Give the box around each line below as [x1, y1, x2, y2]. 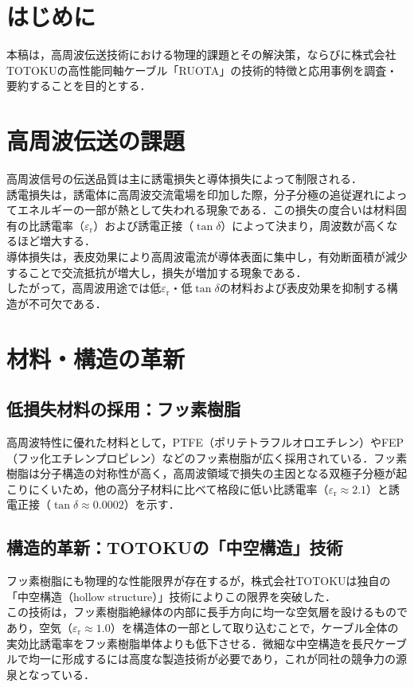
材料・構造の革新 [6, 342, 186, 374]
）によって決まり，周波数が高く [221, 217, 387, 233]
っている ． [39, 666, 95, 682]
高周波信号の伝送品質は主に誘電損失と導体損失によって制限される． [6, 170, 362, 187]
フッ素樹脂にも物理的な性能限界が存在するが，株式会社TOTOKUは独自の [6, 572, 391, 589]
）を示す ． [123, 496, 180, 513]
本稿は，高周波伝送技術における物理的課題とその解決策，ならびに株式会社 [6, 46, 396, 63]
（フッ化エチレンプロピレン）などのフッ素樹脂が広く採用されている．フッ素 [6, 449, 408, 466]
